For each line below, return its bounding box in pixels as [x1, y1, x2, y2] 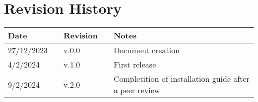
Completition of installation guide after [113, 73, 250, 85]
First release [113, 59, 156, 70]
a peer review [113, 84, 160, 96]
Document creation [113, 44, 180, 56]
